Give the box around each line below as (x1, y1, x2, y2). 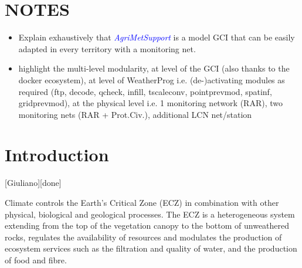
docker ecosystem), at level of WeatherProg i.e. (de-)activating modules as (18, 73, 285, 86)
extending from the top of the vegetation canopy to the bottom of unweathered (5, 219, 290, 232)
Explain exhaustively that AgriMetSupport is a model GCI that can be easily (18, 31, 295, 43)
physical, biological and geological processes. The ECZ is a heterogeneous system (5, 208, 295, 220)
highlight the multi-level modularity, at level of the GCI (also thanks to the (18, 62, 290, 74)
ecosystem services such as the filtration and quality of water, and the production (5, 242, 297, 255)
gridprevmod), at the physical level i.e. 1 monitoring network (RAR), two (18, 97, 283, 109)
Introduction (5, 143, 109, 167)
